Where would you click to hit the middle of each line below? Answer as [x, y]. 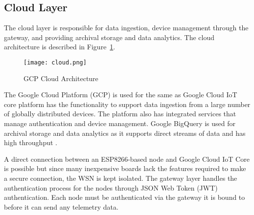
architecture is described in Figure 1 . [60, 47]
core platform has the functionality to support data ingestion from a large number [127, 104]
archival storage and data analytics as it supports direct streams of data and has [125, 133]
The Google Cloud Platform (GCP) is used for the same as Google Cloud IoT [121, 95]
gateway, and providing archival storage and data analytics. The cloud [109, 37]
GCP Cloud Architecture [61, 78]
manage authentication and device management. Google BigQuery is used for [120, 123]
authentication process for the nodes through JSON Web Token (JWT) [111, 187]
